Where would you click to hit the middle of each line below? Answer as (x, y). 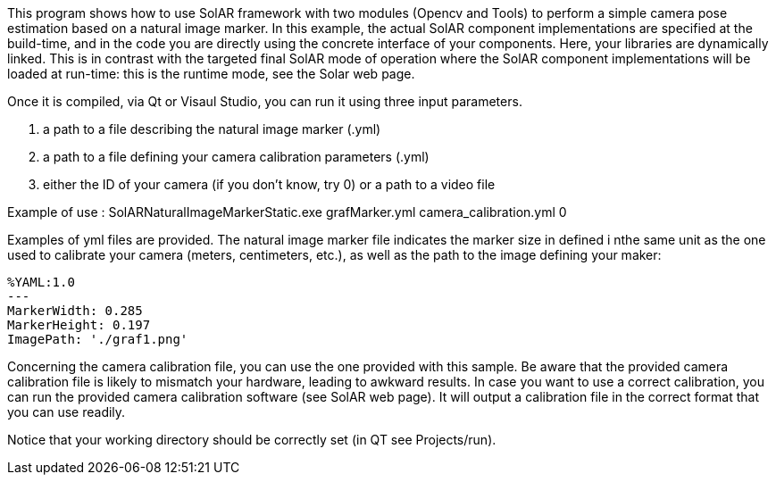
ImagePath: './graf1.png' (98, 339)
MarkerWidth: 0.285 (75, 311)
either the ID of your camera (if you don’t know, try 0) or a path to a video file (269, 184)
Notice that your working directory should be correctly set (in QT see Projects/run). (252, 440)
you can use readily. (67, 412)
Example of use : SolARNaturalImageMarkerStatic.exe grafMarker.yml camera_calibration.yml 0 (287, 212)
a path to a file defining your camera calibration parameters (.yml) (236, 157)
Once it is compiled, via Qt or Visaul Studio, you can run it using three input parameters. (265, 101)
